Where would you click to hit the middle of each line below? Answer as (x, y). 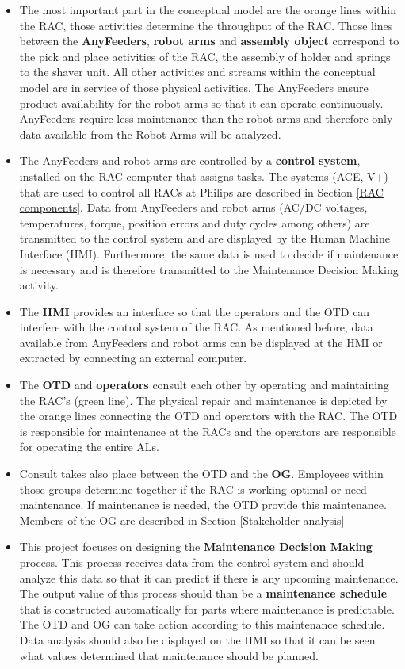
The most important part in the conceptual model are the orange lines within (208, 10)
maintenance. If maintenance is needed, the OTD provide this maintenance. (203, 505)
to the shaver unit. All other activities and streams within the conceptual (197, 72)
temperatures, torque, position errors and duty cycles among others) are (195, 222)
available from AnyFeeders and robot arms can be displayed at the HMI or (201, 342)
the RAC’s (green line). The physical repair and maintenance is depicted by (203, 400)
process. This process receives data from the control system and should (192, 562)
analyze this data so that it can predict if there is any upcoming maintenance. (209, 577)
